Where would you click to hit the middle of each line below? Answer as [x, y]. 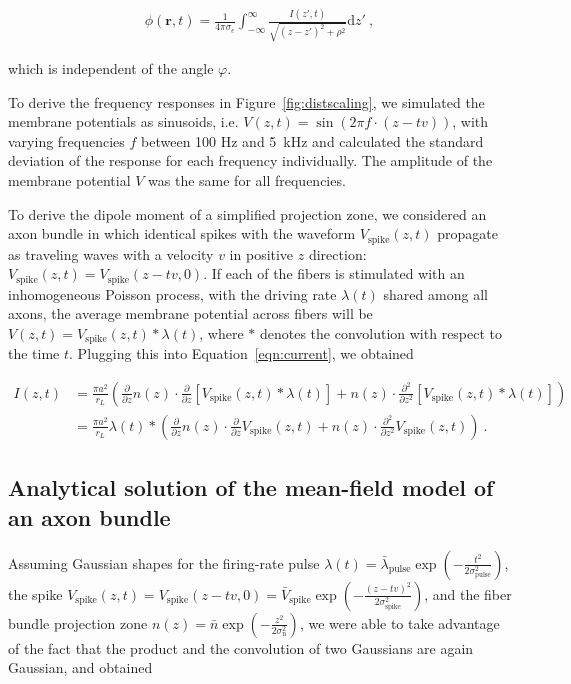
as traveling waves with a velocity [111, 253]
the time [34, 353]
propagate [467, 233]
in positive [261, 253]
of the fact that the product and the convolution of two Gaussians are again [241, 647]
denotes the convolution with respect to [381, 332]
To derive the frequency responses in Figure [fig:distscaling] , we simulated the [246, 101]
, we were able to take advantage [399, 622]
